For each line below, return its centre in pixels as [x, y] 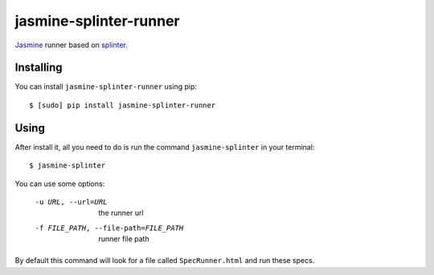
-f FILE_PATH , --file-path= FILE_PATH [109, 228]
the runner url [121, 213]
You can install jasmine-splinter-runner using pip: [106, 87]
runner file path [124, 239]
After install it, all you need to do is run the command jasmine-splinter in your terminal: [165, 147]
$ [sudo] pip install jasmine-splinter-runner [123, 105]
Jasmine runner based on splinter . [72, 45]
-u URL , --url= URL [71, 202]
